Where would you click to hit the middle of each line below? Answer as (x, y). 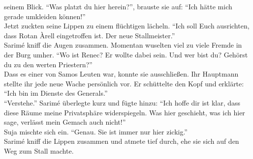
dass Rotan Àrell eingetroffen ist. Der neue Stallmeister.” (90, 35)
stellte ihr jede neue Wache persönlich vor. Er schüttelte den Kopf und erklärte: (124, 83)
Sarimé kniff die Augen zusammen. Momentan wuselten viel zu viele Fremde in (123, 45)
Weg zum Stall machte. (39, 150)
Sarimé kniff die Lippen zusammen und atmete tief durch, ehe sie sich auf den (122, 141)
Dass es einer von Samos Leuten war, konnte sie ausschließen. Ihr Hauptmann (121, 74)
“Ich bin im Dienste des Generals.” (56, 93)
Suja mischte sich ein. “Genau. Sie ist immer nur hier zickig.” (96, 131)
